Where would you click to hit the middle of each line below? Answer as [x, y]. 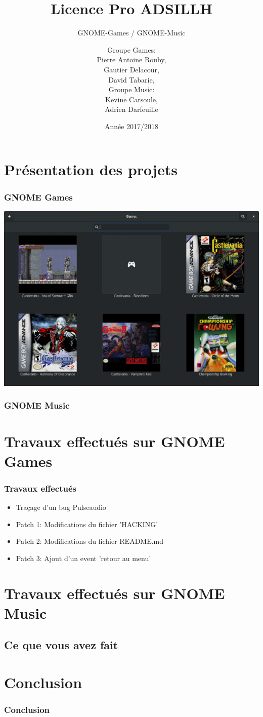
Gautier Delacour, [131, 69]
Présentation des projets [91, 169]
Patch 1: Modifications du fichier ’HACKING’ [87, 524]
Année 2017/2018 [131, 126]
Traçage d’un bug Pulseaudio [61, 507]
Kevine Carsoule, [131, 99]
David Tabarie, [131, 79]
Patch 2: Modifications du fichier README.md [90, 541]
